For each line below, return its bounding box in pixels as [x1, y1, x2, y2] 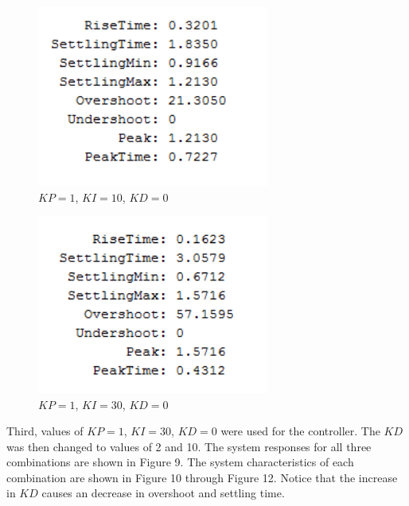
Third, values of [6, 423, 84, 439]
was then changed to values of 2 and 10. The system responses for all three [6, 438, 372, 454]
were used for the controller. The [220, 423, 380, 439]
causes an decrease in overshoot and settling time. [41, 485, 285, 501]
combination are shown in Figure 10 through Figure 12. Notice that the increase [6, 469, 398, 485]
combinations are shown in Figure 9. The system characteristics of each [6, 454, 354, 470]
